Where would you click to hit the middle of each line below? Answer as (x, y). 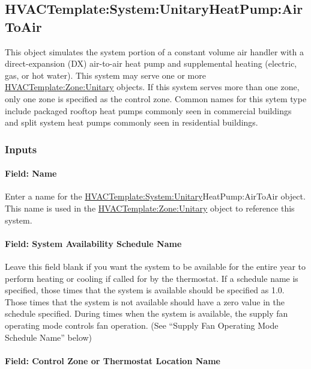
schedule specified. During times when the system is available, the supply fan (146, 313)
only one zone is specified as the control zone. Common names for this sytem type (156, 98)
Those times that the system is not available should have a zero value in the (145, 301)
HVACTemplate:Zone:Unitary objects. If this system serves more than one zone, (152, 87)
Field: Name (31, 173)
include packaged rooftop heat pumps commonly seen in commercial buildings (148, 110)
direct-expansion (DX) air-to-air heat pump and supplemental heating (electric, (151, 63)
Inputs (21, 149)
